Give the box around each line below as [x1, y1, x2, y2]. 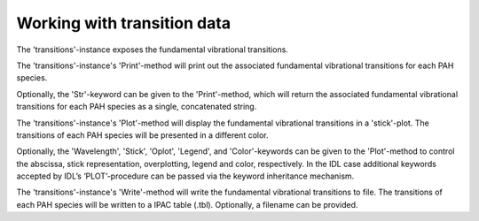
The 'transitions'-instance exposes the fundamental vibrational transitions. [16, 44, 288, 55]
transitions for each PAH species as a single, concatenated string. [16, 102, 257, 112]
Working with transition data [16, 13, 231, 33]
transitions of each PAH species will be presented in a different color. [16, 129, 270, 141]
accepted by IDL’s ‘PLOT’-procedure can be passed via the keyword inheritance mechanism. [16, 171, 355, 181]
